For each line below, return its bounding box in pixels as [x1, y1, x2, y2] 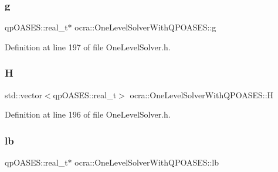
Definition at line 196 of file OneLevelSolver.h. [5, 108, 171, 121]
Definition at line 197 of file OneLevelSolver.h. [5, 40, 171, 53]
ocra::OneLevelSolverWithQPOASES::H [130, 88, 274, 101]
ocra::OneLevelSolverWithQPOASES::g [74, 21, 216, 33]
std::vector [5, 88, 42, 101]
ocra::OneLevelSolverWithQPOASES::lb [74, 156, 219, 168]
